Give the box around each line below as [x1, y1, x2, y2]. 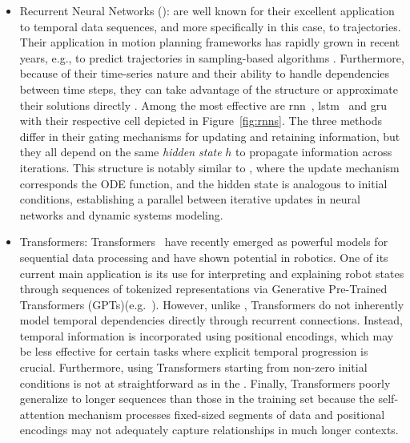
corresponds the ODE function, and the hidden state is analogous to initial [19, 175, 388, 191]
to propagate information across [235, 143, 392, 160]
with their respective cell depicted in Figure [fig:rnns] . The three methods [19, 112, 382, 129]
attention [19, 405, 65, 422]
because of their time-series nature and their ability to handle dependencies [19, 65, 390, 82]
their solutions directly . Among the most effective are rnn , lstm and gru [19, 96, 388, 113]
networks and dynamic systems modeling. [19, 206, 223, 223]
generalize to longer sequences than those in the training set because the [19, 390, 375, 407]
